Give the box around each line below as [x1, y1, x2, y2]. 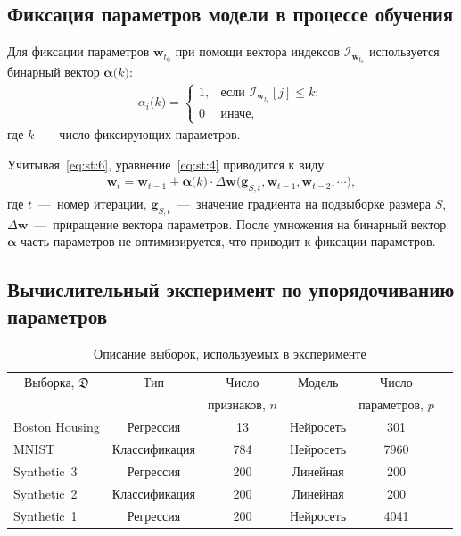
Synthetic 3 [13, 461, 78, 480]
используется [368, 42, 440, 61]
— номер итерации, [38, 194, 147, 213]
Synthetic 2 [13, 483, 78, 502]
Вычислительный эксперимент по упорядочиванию [7, 276, 455, 303]
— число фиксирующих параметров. [40, 125, 241, 144]
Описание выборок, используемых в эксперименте [94, 343, 366, 362]
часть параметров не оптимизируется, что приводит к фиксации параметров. [21, 232, 436, 251]
